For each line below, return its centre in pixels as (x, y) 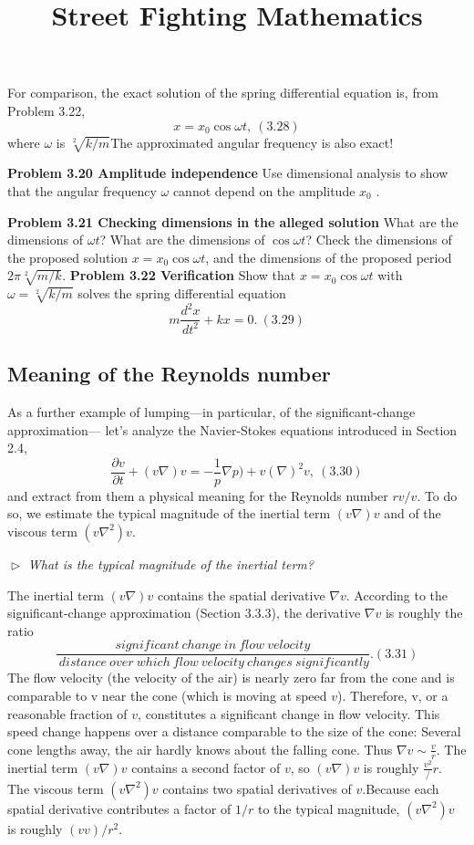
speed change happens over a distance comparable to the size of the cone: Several (234, 731)
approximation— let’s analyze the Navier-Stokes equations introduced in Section (232, 429)
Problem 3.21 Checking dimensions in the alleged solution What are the (233, 221)
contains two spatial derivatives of (257, 788)
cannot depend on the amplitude (264, 190)
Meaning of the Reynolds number (169, 374)
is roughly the (424, 613)
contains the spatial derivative (241, 595)
